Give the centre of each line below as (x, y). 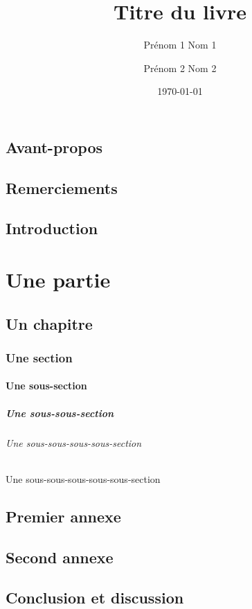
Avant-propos (54, 147)
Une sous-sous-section (60, 413)
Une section (39, 357)
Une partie (58, 280)
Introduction (52, 228)
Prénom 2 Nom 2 (180, 68)
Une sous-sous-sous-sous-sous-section (83, 478)
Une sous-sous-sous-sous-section (74, 442)
